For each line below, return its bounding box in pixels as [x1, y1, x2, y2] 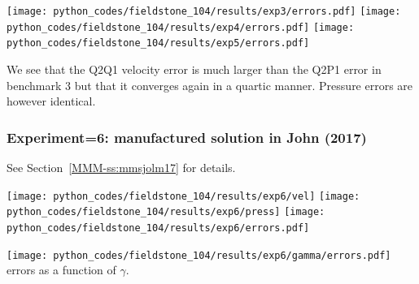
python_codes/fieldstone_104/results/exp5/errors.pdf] [7, 37, 310, 49]
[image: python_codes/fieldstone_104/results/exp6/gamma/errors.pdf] [7, 249, 391, 261]
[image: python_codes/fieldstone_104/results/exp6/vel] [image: [7, 190, 360, 202]
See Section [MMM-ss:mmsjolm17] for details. [7, 158, 236, 175]
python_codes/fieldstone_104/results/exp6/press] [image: [7, 206, 325, 218]
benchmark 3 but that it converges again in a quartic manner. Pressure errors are [7, 76, 413, 93]
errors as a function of [7, 261, 116, 278]
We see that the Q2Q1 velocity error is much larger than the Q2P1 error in [7, 60, 382, 77]
